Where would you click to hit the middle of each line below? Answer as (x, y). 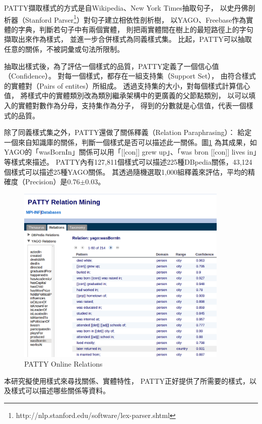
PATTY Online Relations (63, 364)
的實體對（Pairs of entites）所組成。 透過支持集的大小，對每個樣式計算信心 (127, 85)
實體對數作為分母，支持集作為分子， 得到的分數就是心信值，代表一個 (132, 105)
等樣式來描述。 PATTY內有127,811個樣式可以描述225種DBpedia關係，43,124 (128, 161)
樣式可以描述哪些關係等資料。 (60, 391)
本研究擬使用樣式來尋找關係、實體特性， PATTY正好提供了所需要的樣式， (127, 380)
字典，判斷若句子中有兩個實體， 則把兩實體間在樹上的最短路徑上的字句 (136, 29)
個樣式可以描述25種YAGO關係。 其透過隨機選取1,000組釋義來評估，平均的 (126, 171)
